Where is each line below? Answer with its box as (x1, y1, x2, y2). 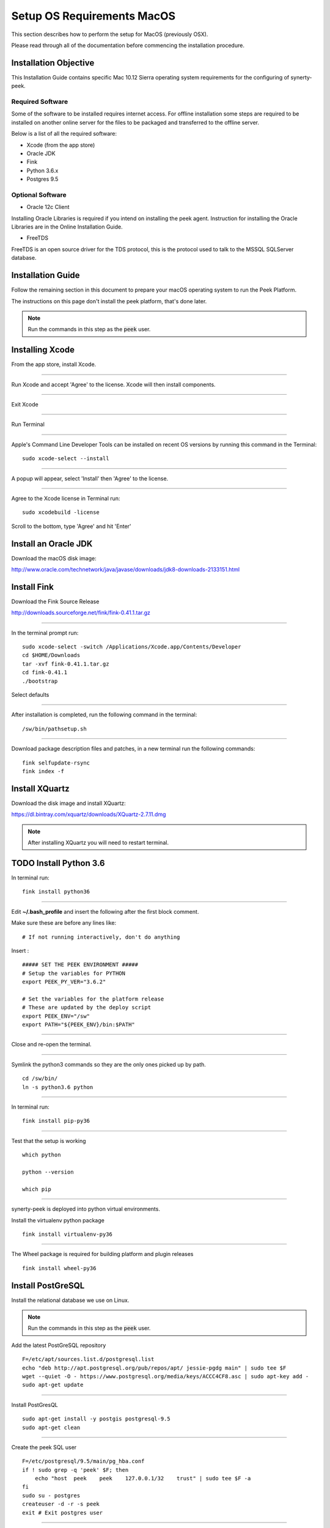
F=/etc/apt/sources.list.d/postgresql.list (22, 1356, 155, 1363)
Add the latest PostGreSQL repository (11, 1342, 106, 1349)
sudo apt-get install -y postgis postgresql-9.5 (22, 1416, 170, 1422)
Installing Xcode (11, 345, 75, 355)
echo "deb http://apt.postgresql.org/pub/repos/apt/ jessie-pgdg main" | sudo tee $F (22, 1364, 287, 1372)
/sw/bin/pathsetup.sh (22, 725, 87, 732)
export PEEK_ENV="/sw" (22, 1012, 90, 1019)
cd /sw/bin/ (22, 1075, 58, 1082)
